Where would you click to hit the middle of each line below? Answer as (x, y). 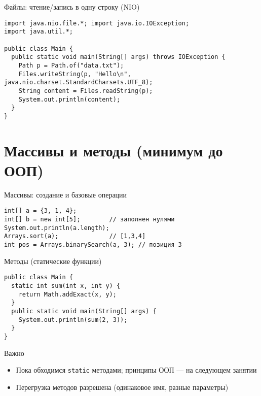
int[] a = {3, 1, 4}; (41, 211)
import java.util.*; (39, 32)
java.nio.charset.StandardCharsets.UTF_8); (79, 82)
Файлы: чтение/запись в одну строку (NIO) (72, 7)
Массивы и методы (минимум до (114, 150)
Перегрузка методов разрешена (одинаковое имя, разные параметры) (122, 387)
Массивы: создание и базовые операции (66, 194)
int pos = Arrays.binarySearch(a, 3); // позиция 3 (93, 245)
